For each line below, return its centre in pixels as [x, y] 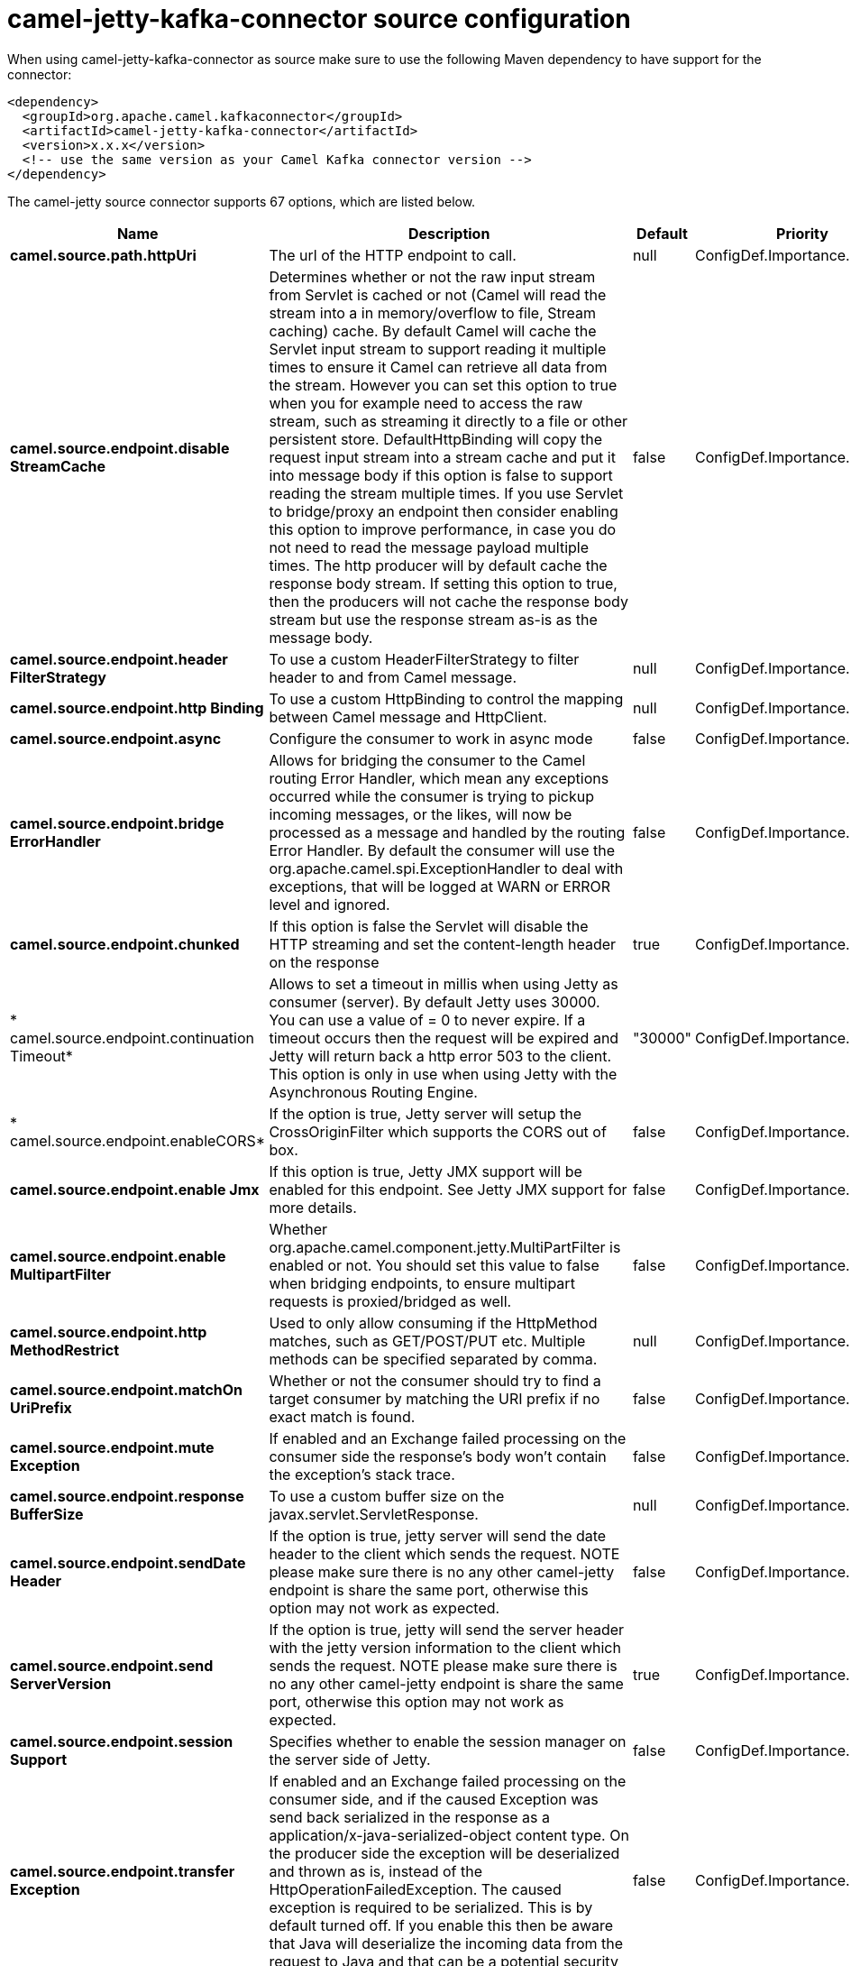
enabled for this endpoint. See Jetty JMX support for [448, 1189]
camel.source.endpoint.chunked [125, 944]
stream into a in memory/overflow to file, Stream [432, 312]
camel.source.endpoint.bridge [117, 823]
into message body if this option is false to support [441, 475]
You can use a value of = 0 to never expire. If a [427, 1020]
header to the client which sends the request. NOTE [444, 1553]
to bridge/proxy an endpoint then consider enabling [444, 511]
